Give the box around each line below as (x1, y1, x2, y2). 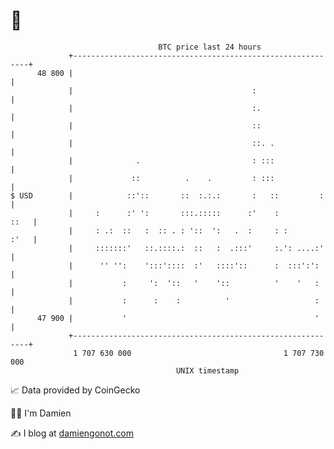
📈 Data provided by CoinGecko (10, 384, 141, 396)
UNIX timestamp (175, 365, 240, 376)
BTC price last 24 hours (158, 42, 262, 52)
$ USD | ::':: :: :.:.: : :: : (10, 190, 325, 201)
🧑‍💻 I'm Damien (10, 407, 72, 419)
